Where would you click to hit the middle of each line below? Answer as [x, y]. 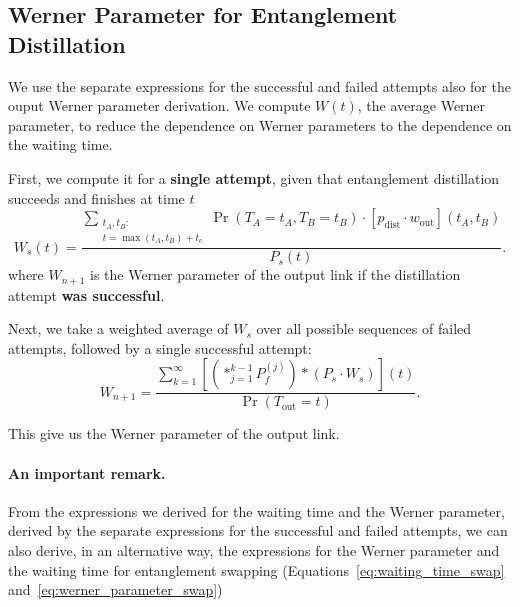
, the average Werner [421, 105]
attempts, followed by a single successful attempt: [160, 347]
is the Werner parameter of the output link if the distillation [275, 274]
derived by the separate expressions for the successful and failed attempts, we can [258, 530]
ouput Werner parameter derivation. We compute [159, 105]
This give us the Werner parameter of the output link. [174, 433]
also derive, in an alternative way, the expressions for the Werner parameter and [254, 550]
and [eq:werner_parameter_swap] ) [115, 589]
